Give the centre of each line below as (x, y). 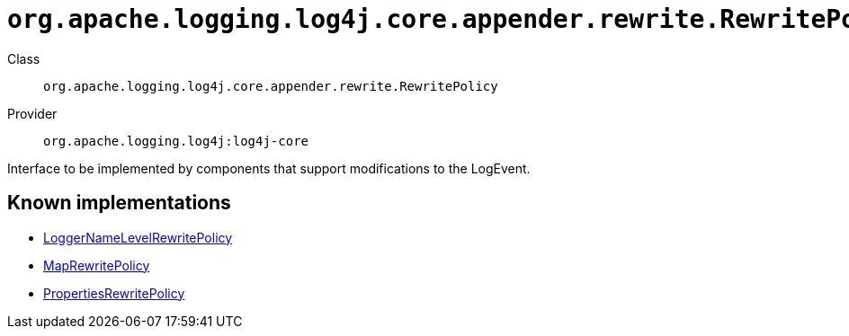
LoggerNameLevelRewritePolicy (138, 237)
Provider (32, 113)
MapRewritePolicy (97, 265)
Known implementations (119, 203)
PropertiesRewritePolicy (114, 293)
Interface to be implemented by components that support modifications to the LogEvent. (269, 168)
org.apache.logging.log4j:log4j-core (176, 141)
